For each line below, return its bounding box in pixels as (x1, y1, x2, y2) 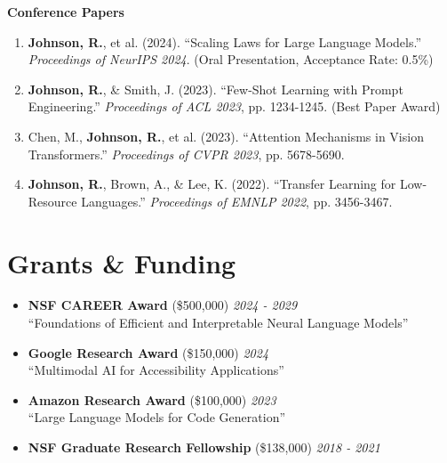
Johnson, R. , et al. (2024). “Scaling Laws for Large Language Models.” (28, 32, 421, 51)
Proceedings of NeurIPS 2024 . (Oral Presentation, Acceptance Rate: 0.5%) (28, 50, 434, 69)
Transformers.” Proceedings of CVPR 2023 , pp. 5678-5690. (28, 144, 345, 163)
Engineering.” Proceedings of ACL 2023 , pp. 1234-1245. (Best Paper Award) (28, 97, 441, 116)
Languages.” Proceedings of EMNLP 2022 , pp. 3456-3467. (81, 191, 393, 210)
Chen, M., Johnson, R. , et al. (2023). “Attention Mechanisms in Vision (28, 126, 424, 145)
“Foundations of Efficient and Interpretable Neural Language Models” (28, 313, 409, 332)
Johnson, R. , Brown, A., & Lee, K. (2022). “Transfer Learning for (28, 175, 396, 193)
